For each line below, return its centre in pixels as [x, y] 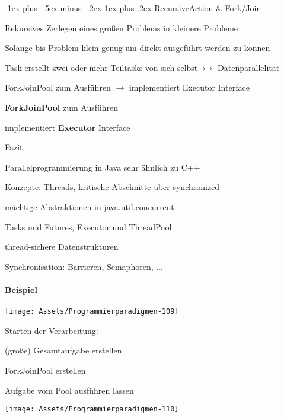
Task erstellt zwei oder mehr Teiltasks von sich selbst [101, 67]
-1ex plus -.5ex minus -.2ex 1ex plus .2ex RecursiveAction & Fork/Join [133, 8]
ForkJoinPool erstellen [45, 370]
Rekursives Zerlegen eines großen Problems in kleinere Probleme [122, 28]
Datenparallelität [249, 67]
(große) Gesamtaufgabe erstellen [63, 350]
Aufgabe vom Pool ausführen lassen [69, 390]
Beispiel [21, 289]
